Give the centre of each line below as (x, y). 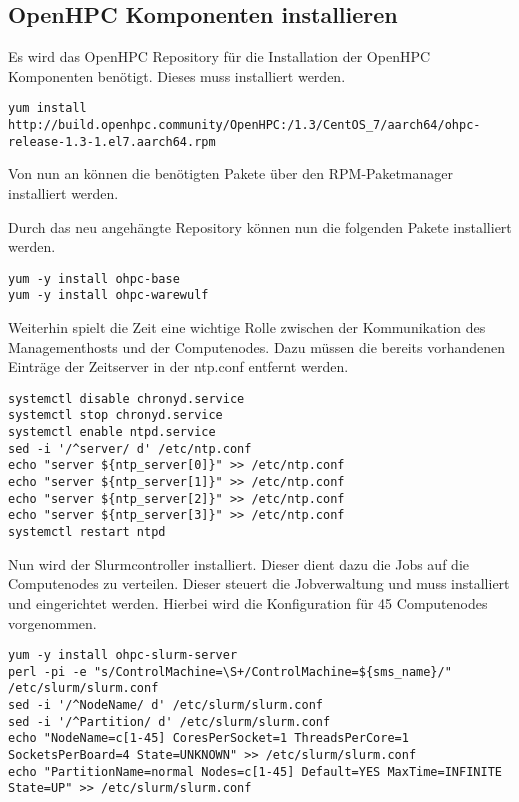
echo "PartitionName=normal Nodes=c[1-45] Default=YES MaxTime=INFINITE (255, 771)
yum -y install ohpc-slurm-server (123, 655)
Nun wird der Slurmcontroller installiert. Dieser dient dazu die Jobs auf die (238, 563)
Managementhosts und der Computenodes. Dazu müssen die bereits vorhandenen (256, 346)
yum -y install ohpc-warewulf (108, 295)
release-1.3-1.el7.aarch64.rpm (112, 141)
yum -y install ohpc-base (94, 278)
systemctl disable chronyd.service (126, 398)
